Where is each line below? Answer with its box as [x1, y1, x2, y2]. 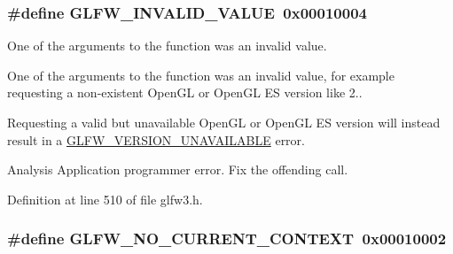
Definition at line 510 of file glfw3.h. [7, 189, 203, 208]
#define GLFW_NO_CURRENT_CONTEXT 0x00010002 [7, 227, 447, 250]
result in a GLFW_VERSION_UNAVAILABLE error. [7, 130, 305, 149]
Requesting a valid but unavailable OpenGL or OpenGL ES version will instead [7, 113, 441, 131]
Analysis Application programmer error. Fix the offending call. [7, 160, 348, 179]
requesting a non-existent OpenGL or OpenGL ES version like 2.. [7, 83, 363, 102]
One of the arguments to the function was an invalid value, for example [7, 65, 394, 84]
